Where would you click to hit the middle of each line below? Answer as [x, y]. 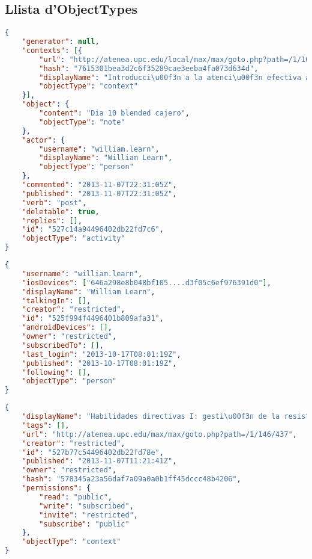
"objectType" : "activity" [73, 239]
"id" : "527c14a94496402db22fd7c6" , [93, 230]
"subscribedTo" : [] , [63, 345]
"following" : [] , [56, 372]
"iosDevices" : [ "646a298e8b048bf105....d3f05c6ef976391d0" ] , [146, 283]
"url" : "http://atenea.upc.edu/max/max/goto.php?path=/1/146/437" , [159, 434]
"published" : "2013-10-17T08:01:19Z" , [99, 363]
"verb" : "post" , [54, 202]
